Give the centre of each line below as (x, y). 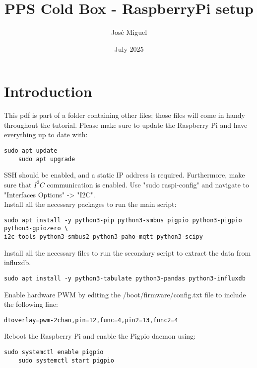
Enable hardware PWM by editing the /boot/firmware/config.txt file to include (125, 294)
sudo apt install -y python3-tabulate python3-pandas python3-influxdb (125, 278)
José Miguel (129, 32)
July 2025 (129, 48)
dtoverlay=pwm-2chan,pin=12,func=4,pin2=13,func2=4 (91, 320)
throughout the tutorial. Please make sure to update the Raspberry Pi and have (126, 125)
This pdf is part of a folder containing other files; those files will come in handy (125, 115)
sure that (18, 184)
